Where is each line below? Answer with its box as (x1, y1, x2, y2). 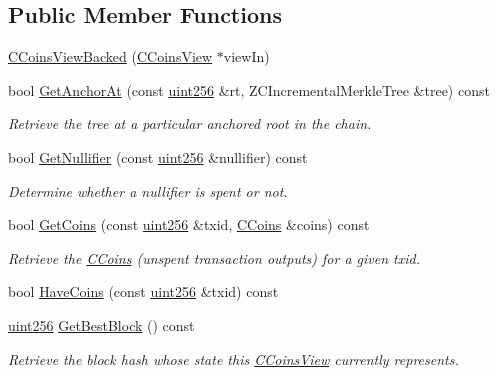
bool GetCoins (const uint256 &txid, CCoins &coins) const (8, 214, 370, 235)
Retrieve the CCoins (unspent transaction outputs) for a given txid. (8, 247, 420, 268)
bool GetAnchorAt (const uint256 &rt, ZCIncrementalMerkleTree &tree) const (8, 79, 490, 100)
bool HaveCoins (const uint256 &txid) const (8, 281, 279, 302)
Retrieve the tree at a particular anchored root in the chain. (8, 113, 372, 134)
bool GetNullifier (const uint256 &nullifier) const (8, 146, 308, 167)
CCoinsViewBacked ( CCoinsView (8, 46, 213, 67)
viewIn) (223, 46, 270, 67)
